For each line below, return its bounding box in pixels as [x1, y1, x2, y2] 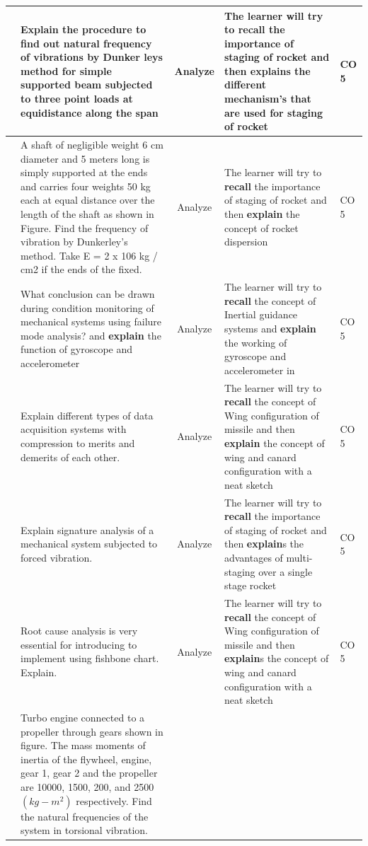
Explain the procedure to [21, 22, 146, 37]
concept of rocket [224, 220, 299, 235]
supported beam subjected [21, 77, 153, 92]
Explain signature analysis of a [21, 522, 154, 537]
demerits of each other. [21, 449, 120, 464]
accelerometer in [224, 362, 295, 377]
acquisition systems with [21, 422, 127, 436]
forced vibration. [21, 550, 93, 565]
